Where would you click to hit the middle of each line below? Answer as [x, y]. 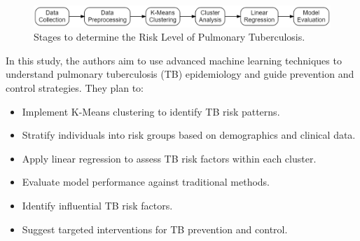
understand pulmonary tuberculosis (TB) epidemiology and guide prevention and [180, 74]
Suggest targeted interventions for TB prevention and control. [155, 229]
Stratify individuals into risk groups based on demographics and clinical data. [189, 135]
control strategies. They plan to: [75, 88]
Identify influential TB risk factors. [97, 205]
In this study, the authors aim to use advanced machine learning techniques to [174, 60]
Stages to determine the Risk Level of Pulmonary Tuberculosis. [169, 37]
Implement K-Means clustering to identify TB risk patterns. [151, 111]
